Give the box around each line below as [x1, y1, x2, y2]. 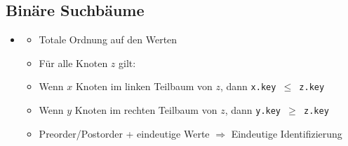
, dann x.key [220, 79, 276, 94]
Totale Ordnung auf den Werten [39, 32, 178, 47]
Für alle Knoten [39, 55, 108, 70]
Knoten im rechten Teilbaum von [74, 103, 217, 117]
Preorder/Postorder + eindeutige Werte [39, 126, 210, 140]
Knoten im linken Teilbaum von [75, 79, 213, 94]
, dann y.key [225, 103, 281, 117]
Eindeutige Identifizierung [231, 126, 342, 140]
